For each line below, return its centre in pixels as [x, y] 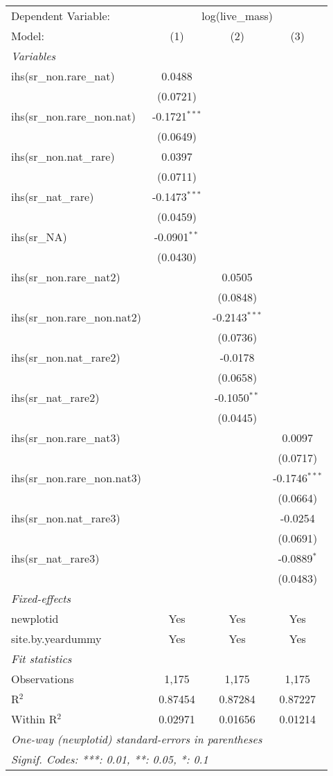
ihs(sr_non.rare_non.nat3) [76, 478]
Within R [34, 719]
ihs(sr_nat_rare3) [55, 558]
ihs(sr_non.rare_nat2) [66, 277]
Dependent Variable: [61, 16]
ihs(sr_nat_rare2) [55, 397]
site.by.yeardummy [56, 638]
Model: [28, 36]
